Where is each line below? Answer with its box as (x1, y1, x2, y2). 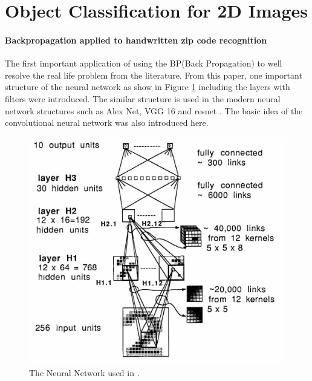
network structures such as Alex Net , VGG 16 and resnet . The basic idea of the (5, 104, 303, 117)
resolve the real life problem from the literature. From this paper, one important (5, 68, 302, 81)
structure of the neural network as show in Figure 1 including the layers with (5, 80, 290, 93)
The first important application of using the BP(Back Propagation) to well (5, 57, 282, 70)
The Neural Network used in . (29, 366, 140, 379)
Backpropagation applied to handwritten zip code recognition (5, 33, 267, 46)
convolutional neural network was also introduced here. (5, 116, 209, 129)
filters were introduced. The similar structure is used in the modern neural (5, 92, 281, 105)
